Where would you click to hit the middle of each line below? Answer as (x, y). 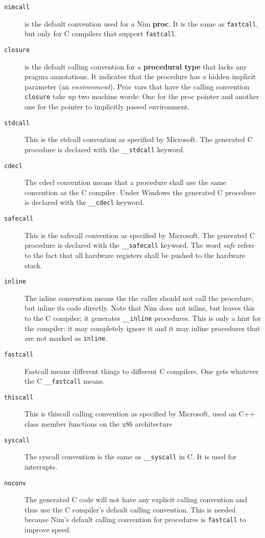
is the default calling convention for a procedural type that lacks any (136, 66)
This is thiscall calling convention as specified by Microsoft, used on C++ (140, 414)
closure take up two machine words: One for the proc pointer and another (142, 96)
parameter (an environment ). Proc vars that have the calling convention (137, 86)
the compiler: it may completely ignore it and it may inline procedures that (142, 328)
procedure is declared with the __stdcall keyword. (105, 149)
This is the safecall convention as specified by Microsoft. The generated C (140, 235)
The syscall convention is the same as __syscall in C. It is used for (131, 457)
